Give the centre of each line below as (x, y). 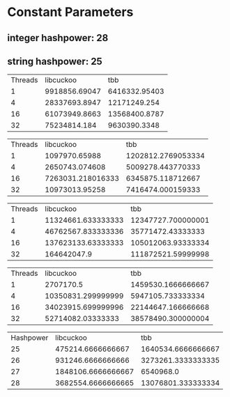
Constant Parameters (70, 12)
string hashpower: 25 (55, 61)
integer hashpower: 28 (58, 38)
